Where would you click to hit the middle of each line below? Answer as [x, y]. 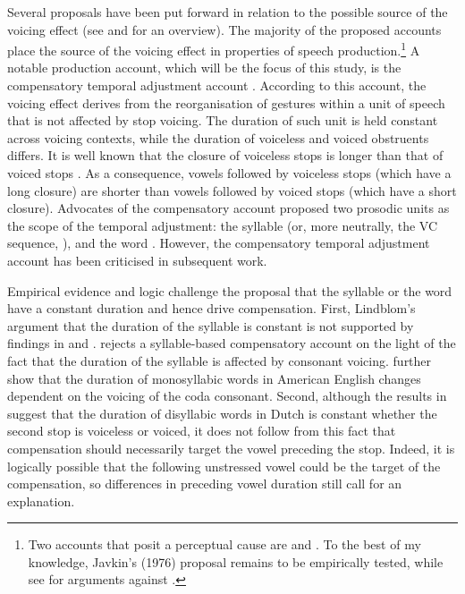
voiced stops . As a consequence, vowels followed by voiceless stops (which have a [229, 173]
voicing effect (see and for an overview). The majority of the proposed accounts [224, 29]
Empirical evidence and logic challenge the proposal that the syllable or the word [230, 290]
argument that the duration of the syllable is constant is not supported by [211, 325]
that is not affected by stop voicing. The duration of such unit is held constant [223, 120]
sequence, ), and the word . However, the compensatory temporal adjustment [219, 243]
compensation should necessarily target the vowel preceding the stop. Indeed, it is [231, 448]
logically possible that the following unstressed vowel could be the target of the [224, 466]
